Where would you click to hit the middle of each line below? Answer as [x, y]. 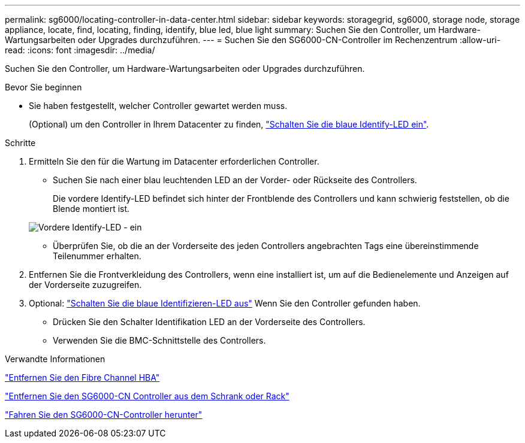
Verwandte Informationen [55, 359]
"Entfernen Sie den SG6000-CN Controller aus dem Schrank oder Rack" [147, 396]
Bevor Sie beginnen [43, 87]
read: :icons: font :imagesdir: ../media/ [80, 50]
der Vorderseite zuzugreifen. [85, 285]
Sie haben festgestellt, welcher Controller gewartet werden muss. [158, 106]
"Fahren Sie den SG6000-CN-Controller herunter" [104, 415]
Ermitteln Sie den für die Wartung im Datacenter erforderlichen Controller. [174, 161]
